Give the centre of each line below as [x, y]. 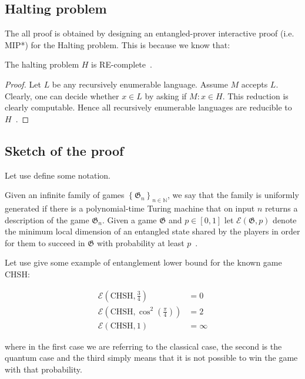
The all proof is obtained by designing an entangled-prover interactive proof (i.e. [150, 33]
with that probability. [43, 369]
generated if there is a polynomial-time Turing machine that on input [130, 208]
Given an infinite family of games [65, 195]
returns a [281, 208]
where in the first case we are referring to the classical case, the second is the [143, 346]
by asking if [166, 95]
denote [285, 219]
